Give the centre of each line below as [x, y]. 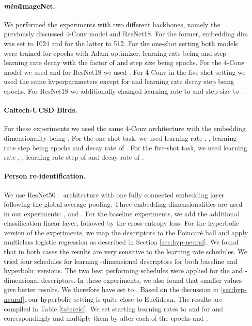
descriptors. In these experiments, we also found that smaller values [142, 280]
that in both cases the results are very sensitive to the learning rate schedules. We [126, 252]
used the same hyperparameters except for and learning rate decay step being [119, 81]
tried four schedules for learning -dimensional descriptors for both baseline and [121, 261]
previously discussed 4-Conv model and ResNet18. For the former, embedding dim [126, 34]
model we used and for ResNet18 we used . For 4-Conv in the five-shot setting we [125, 72]
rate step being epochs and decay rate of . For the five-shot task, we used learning [126, 147]
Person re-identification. [45, 176]
